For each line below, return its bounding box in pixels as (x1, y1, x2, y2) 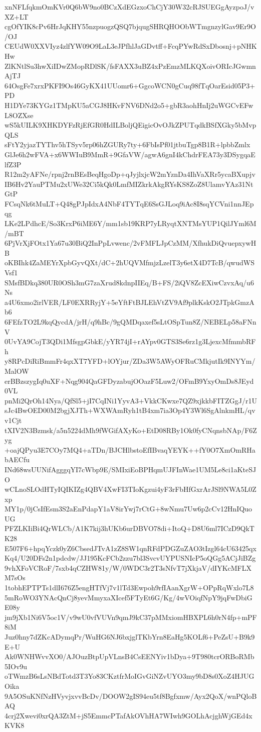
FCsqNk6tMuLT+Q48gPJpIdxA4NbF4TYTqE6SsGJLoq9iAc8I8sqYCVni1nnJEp (5, 198, 254, 208)
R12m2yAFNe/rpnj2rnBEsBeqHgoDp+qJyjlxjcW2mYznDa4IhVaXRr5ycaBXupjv (5, 169, 255, 179)
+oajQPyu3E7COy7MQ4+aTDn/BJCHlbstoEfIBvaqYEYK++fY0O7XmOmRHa (5, 444, 255, 455)
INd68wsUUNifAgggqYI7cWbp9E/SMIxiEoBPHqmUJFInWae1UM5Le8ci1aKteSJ (5, 464, 256, 474)
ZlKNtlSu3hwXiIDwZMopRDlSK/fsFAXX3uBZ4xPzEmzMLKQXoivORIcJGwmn (5, 60, 256, 71)
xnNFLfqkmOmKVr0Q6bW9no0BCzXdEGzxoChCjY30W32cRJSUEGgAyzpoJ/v (5, 2, 254, 12)
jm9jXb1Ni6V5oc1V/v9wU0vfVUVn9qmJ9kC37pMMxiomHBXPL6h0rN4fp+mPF (5, 611, 257, 622)
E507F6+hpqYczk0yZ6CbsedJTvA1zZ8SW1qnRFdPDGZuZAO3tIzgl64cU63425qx (5, 543, 256, 553)
